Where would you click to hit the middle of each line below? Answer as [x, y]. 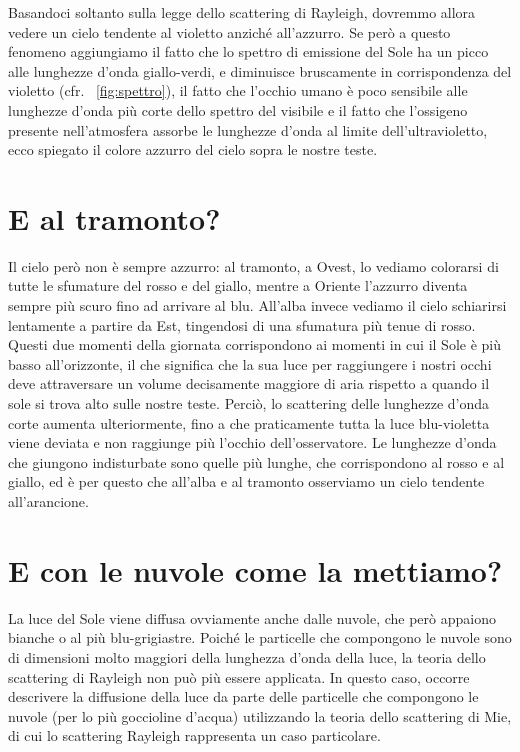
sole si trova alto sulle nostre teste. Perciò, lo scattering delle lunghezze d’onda [249, 403]
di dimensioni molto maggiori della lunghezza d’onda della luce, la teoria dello [247, 656]
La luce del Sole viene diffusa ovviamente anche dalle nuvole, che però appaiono [252, 617]
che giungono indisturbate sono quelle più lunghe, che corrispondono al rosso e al [256, 461]
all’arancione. [48, 501]
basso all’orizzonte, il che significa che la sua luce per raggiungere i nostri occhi [250, 363]
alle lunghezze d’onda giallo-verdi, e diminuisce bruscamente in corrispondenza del [260, 70]
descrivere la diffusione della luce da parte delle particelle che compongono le [243, 696]
